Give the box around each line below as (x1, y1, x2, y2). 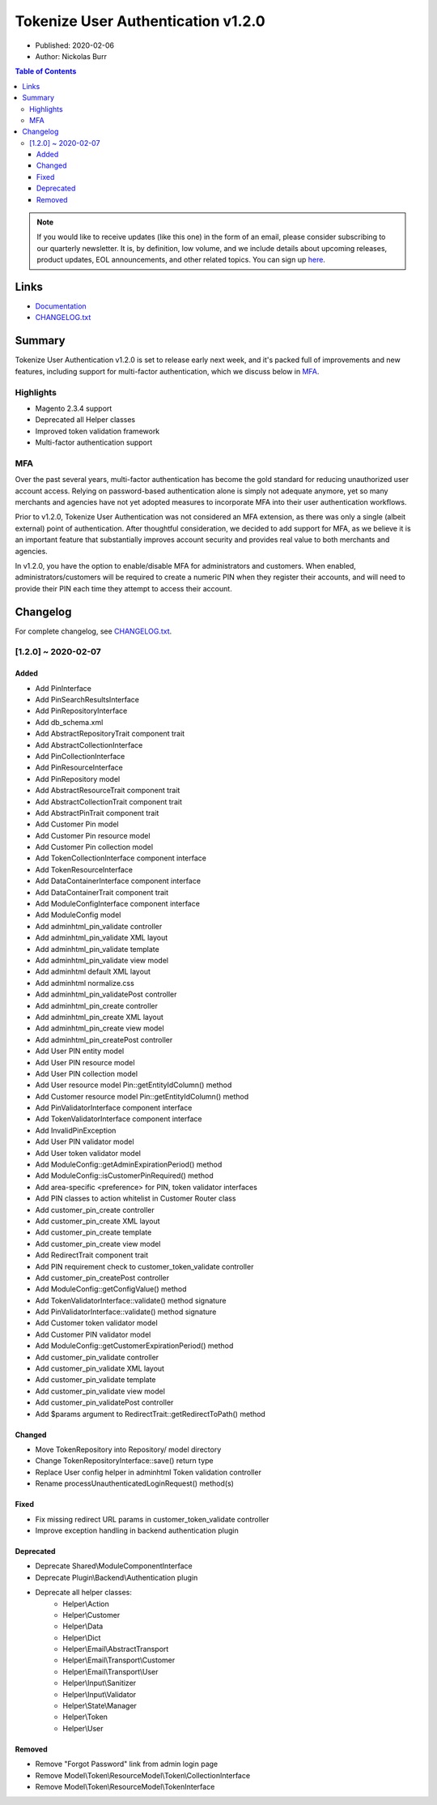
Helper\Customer (62, 1610, 121, 1619)
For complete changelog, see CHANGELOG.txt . (15, 626, 172, 636)
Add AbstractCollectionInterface (35, 740, 143, 749)
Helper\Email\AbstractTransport (62, 1645, 169, 1654)
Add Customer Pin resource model (35, 830, 151, 840)
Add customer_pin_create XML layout (35, 1216, 161, 1226)
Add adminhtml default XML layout (35, 967, 151, 976)
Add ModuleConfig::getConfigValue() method (35, 1284, 187, 1294)
